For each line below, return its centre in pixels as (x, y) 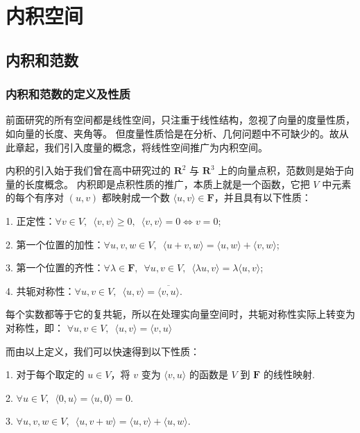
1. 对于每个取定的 (45, 374)
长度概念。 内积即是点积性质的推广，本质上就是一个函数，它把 (167, 184)
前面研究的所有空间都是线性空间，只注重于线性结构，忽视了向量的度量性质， (180, 120)
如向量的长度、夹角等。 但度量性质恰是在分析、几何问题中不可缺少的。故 (172, 133)
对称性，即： (35, 327)
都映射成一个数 (136, 197)
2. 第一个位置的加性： (55, 244)
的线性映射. (289, 374)
